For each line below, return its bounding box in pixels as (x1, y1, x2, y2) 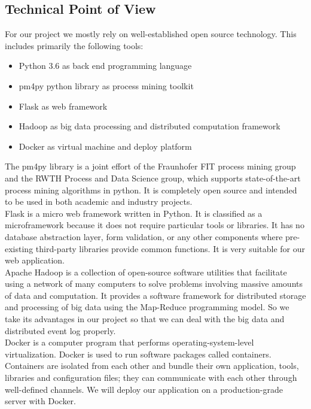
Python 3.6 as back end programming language (19, 59, 192, 72)
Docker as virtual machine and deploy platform (19, 140, 192, 152)
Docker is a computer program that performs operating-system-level (5, 336, 254, 349)
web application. (5, 254, 65, 266)
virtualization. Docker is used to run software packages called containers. (5, 347, 272, 360)
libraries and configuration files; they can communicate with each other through (5, 371, 297, 384)
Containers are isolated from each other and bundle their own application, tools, (5, 359, 299, 372)
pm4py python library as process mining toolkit (19, 79, 194, 92)
